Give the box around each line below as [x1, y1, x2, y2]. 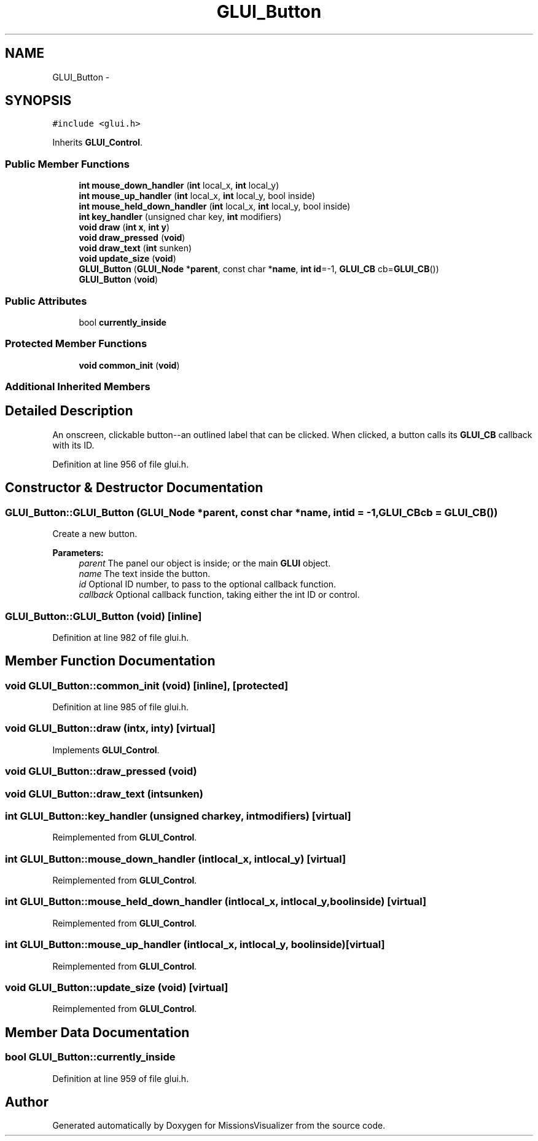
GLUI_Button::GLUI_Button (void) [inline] [5, 610, 202, 622]
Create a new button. [52, 528, 138, 539]
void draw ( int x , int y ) [79, 222, 170, 233]
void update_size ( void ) [79, 253, 176, 264]
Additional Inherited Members [5, 380, 150, 393]
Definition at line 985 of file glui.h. [52, 702, 189, 713]
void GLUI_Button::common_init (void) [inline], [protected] [5, 679, 289, 692]
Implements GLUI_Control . [52, 744, 160, 755]
